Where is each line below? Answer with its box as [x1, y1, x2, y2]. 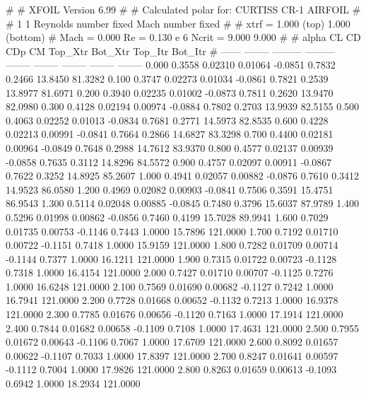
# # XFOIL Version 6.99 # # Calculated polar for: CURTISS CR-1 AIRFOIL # [6, 2, 361, 16]
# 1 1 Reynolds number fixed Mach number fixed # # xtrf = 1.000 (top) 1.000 [6, 16, 350, 30]
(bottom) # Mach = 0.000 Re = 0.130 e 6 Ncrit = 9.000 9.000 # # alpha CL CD [6, 30, 361, 45]
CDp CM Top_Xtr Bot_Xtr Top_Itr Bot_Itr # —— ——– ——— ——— [6, 43, 335, 58]
